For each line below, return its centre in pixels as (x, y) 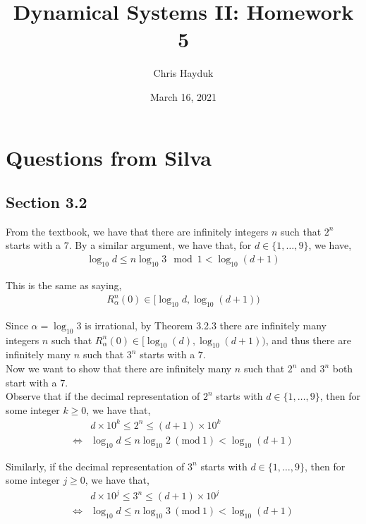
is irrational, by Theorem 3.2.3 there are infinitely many (206, 325)
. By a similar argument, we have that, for (160, 245)
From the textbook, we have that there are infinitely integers (137, 231)
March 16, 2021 (183, 96)
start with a (31, 382)
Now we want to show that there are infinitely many (119, 368)
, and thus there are (308, 340)
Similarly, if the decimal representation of (95, 466)
